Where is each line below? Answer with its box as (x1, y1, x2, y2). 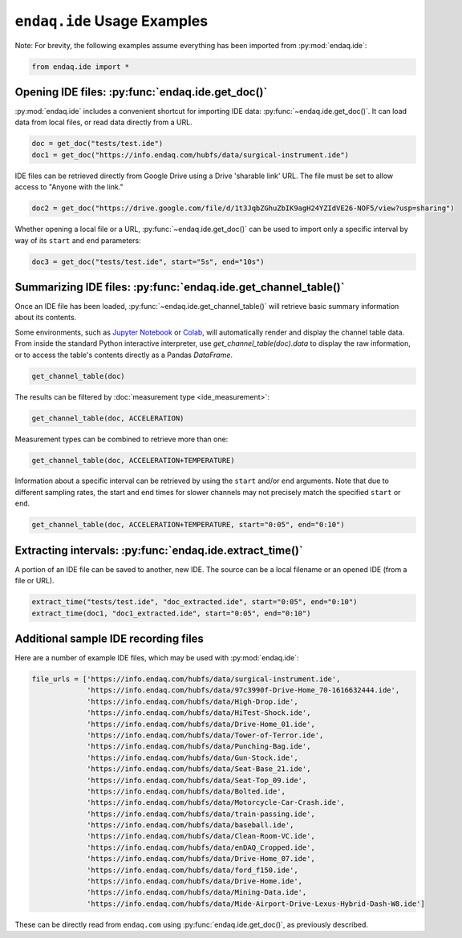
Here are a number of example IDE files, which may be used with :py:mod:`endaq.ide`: (14, 653, 300, 663)
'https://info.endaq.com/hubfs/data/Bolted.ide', (87, 786, 286, 796)
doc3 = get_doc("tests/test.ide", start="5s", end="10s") (31, 257, 265, 266)
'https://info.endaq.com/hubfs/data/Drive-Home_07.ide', (87, 855, 316, 863)
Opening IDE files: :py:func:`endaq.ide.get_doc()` (14, 85, 268, 99)
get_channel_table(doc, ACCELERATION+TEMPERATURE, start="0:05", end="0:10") (31, 520, 345, 530)
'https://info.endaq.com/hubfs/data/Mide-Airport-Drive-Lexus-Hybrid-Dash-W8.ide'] (87, 899, 425, 908)
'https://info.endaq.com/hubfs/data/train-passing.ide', (87, 809, 316, 818)
